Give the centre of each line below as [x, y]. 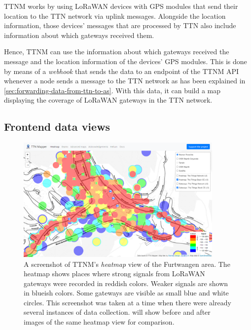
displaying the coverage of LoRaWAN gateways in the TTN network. [108, 100]
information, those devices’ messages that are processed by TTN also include [120, 25]
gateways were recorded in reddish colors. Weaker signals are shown [126, 283]
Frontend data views [57, 127]
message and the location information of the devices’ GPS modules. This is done [125, 61]
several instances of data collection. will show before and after [117, 312]
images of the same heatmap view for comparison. [99, 322]
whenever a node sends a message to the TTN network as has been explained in [125, 81]
